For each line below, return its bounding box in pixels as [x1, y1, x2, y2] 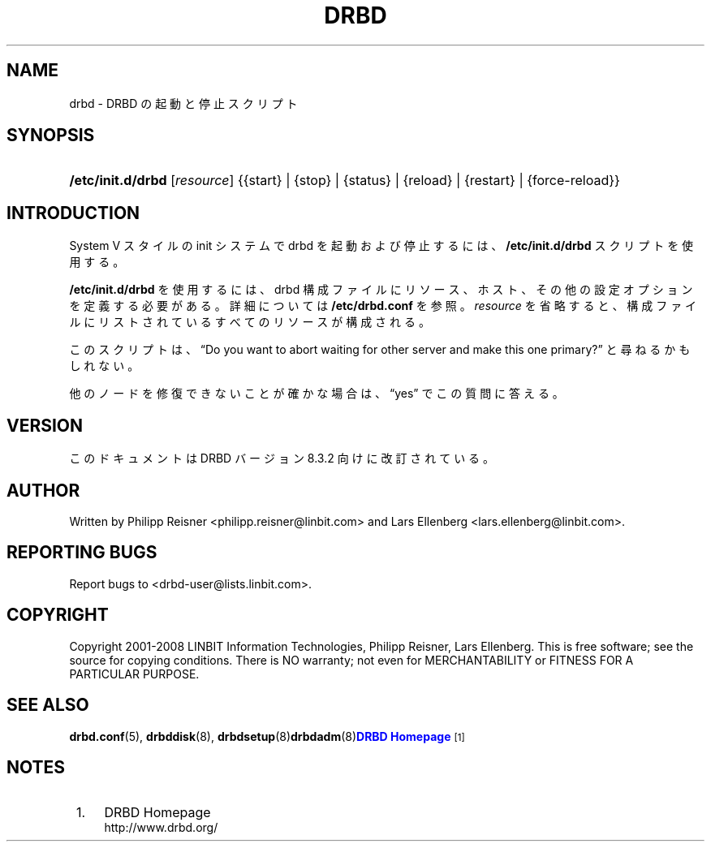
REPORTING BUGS [6, 542, 157, 563]
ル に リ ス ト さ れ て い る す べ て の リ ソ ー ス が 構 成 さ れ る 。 [69, 315, 430, 329]
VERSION [6, 415, 84, 436]
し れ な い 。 [69, 359, 140, 373]
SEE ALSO [6, 695, 89, 716]
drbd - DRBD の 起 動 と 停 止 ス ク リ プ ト [69, 96, 298, 110]
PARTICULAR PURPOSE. [69, 666, 200, 681]
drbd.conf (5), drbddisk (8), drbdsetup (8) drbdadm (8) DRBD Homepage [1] [69, 729, 465, 743]
